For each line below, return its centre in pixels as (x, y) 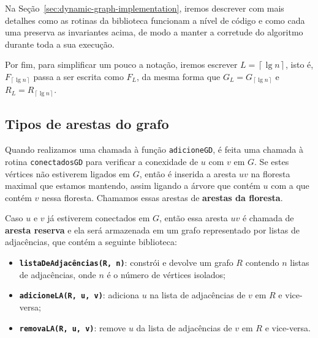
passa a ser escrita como (78, 76)
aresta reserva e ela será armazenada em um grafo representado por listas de (153, 230)
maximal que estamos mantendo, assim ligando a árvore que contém (133, 186)
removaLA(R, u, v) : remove (73, 327)
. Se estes (272, 161)
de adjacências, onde (58, 274)
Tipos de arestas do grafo (87, 124)
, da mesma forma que (179, 76)
